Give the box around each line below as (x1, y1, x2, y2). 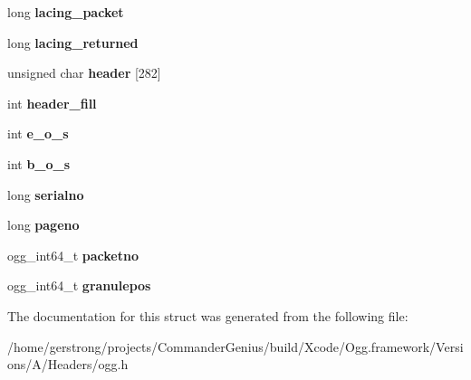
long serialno (7, 185, 84, 204)
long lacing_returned (7, 33, 139, 52)
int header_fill (7, 93, 97, 112)
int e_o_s (7, 124, 69, 143)
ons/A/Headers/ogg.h (7, 355, 129, 374)
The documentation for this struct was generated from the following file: (7, 306, 409, 325)
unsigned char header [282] (7, 63, 161, 82)
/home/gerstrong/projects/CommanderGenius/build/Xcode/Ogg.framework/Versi (7, 337, 464, 356)
